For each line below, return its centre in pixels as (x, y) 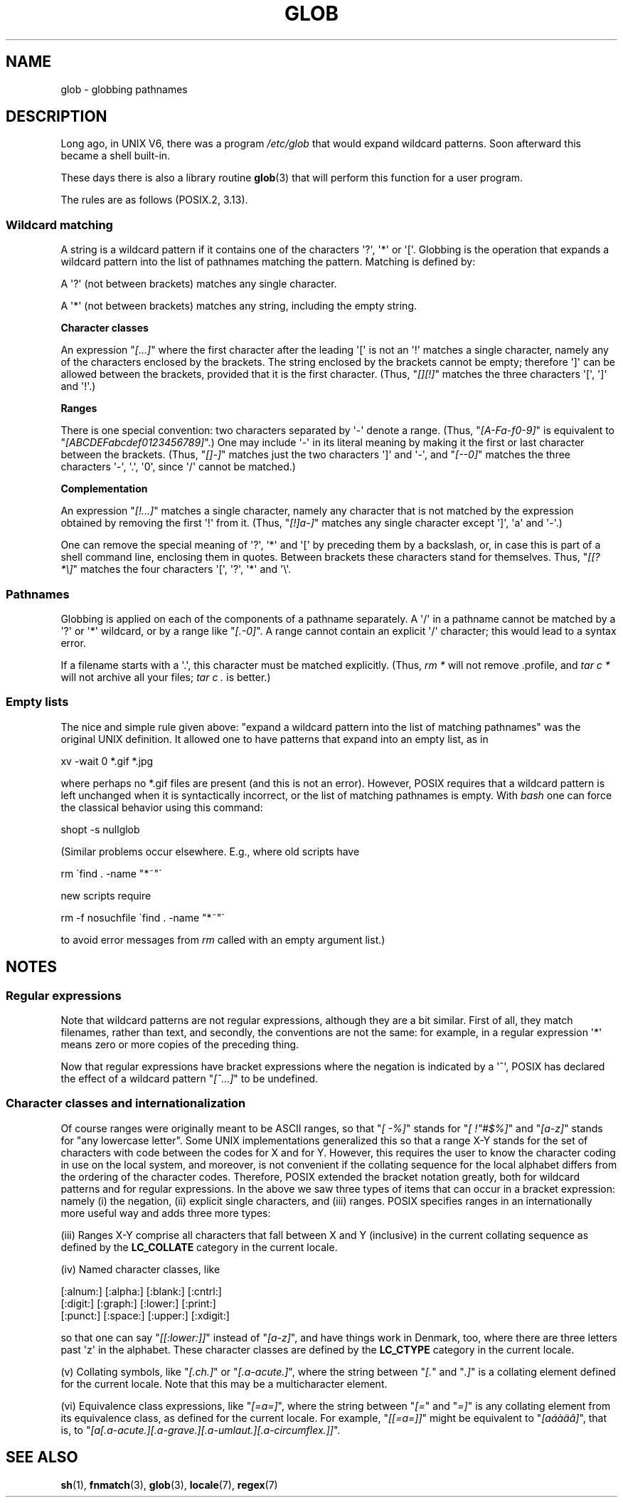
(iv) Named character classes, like (140, 1269)
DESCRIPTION (57, 117)
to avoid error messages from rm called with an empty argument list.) (223, 939)
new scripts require (106, 895)
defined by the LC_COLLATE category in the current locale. (199, 1247)
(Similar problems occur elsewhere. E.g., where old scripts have (210, 851)
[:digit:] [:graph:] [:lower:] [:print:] (138, 1303)
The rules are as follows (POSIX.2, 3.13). (154, 200)
